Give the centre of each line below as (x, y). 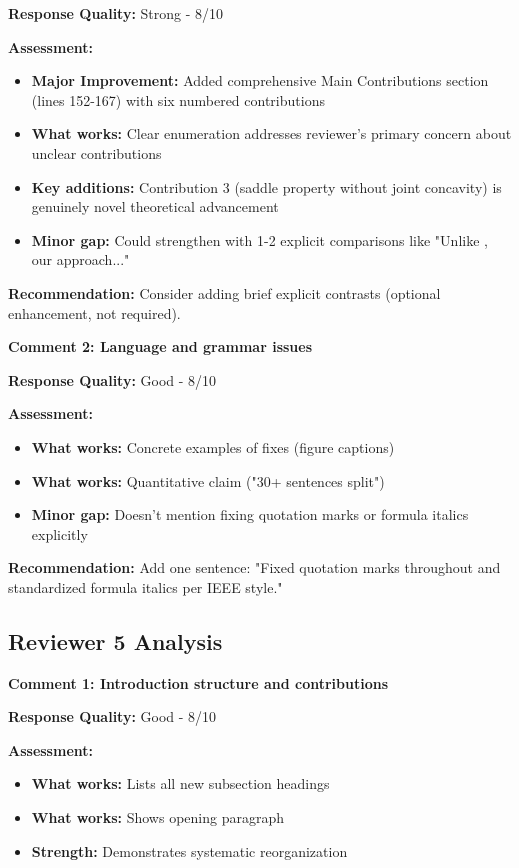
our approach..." (80, 259)
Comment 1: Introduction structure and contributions (198, 682)
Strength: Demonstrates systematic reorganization (189, 850)
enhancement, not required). (94, 312)
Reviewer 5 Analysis (115, 640)
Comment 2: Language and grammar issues (160, 346)
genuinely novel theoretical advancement (155, 206)
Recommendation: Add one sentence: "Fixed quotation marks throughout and (254, 567)
